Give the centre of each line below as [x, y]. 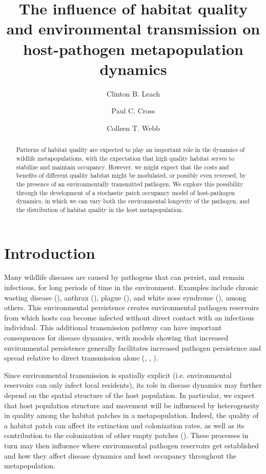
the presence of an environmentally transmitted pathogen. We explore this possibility [130, 184]
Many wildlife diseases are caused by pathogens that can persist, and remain [124, 277]
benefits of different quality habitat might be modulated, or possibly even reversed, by [131, 175]
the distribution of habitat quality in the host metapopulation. [100, 209]
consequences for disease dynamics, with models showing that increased [116, 338]
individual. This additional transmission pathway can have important [113, 327]
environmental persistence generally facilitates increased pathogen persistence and [133, 347]
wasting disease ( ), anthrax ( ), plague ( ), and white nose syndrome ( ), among [125, 297]
